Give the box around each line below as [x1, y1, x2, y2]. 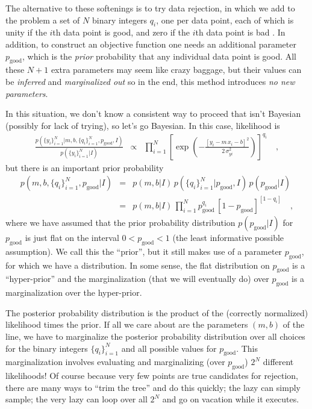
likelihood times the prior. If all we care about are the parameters [5, 318, 248, 331]
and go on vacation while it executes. [162, 393, 299, 405]
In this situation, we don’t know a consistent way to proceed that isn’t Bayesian [5, 107, 301, 120]
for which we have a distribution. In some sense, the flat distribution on [5, 258, 270, 271]
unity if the [5, 26, 47, 39]
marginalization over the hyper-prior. [5, 286, 142, 299]
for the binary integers [5, 342, 88, 354]
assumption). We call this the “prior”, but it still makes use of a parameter [5, 245, 282, 257]
